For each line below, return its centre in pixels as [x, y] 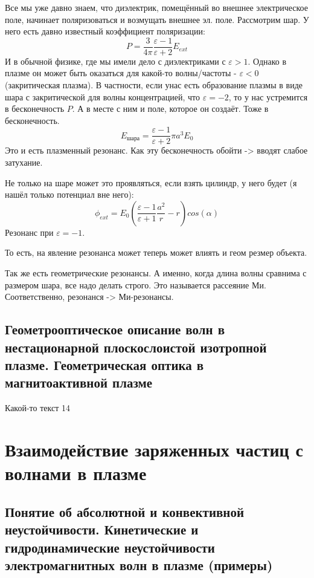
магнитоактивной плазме [79, 382]
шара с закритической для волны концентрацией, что [103, 96]
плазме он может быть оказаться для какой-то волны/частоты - [121, 73]
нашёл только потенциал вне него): [69, 194]
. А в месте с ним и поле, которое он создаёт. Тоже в [170, 109]
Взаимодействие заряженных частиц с [154, 449]
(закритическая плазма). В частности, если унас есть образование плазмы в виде [154, 85]
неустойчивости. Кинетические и [102, 529]
